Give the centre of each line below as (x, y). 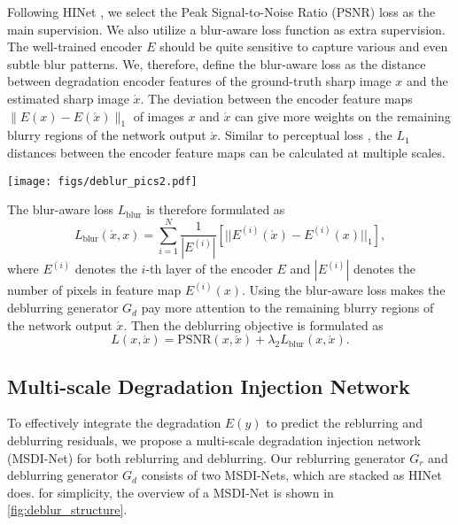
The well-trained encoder (75, 46)
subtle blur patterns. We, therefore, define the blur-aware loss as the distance (217, 63)
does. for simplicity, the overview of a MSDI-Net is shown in (171, 492)
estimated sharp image (68, 98)
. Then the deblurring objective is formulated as (253, 324)
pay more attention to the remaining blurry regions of (287, 308)
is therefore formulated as (216, 209)
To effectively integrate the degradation (114, 423)
